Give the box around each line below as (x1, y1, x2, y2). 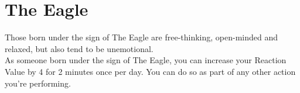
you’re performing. (5, 77, 71, 89)
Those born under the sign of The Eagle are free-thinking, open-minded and (5, 31, 278, 43)
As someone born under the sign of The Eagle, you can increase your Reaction (5, 54, 287, 66)
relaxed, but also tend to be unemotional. (5, 42, 154, 54)
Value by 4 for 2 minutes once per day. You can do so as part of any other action (5, 65, 296, 77)
